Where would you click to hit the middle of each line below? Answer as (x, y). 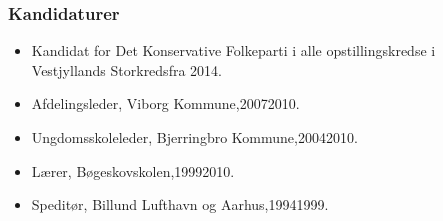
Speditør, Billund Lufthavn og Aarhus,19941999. (180, 204)
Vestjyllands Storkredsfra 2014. (126, 69)
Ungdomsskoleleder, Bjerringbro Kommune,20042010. (194, 137)
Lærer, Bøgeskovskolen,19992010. (133, 170)
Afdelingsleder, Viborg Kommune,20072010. (165, 103)
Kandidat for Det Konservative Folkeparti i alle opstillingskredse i (233, 50)
